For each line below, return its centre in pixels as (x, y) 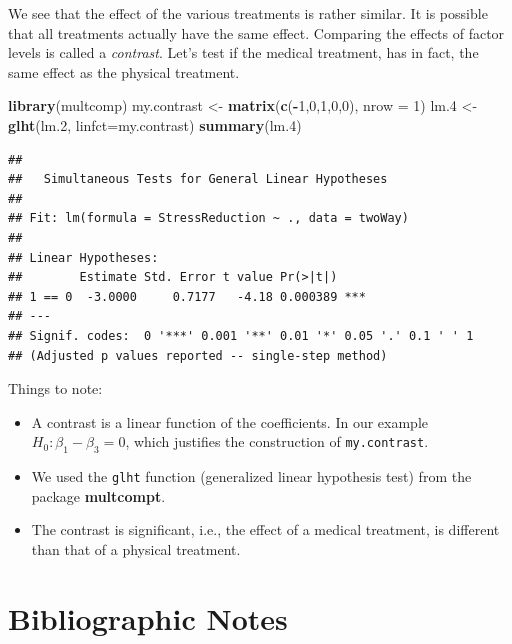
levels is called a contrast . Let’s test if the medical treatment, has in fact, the (243, 52)
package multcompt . (98, 495)
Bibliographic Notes (148, 617)
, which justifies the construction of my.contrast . (277, 441)
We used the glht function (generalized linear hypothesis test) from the (251, 476)
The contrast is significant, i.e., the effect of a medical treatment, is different (265, 529)
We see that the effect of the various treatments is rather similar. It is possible (248, 13)
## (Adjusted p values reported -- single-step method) (198, 355)
